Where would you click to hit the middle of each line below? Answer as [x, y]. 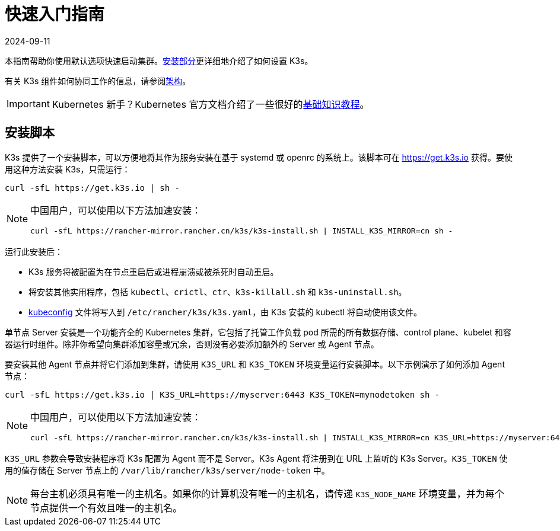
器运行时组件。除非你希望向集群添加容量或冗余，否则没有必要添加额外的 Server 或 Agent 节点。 [192, 344]
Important [28, 103]
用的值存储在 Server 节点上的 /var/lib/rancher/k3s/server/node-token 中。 [167, 470]
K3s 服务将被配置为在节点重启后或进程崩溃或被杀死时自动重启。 [154, 271]
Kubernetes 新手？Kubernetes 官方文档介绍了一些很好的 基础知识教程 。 [211, 104]
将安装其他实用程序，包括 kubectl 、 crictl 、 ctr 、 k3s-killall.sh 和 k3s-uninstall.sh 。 [218, 292]
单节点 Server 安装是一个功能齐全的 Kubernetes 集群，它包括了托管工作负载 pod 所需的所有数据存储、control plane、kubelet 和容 [258, 332]
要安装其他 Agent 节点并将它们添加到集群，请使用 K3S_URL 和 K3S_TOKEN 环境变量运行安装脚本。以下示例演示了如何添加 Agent [255, 364]
